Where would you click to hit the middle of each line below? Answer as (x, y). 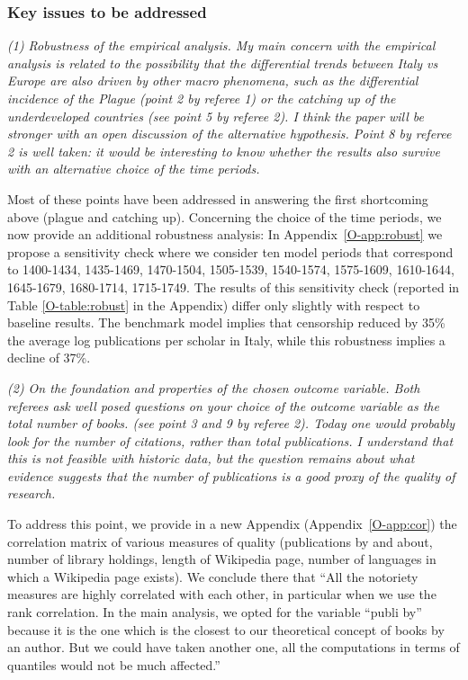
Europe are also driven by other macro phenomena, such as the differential (213, 81)
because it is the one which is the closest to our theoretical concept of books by (226, 629)
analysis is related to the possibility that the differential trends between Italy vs (223, 63)
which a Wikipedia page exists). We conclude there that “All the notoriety (213, 576)
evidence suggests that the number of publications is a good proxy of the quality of (231, 475)
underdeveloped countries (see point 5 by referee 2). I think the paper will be (216, 116)
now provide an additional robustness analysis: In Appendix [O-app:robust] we (225, 234)
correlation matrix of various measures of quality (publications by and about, (220, 541)
